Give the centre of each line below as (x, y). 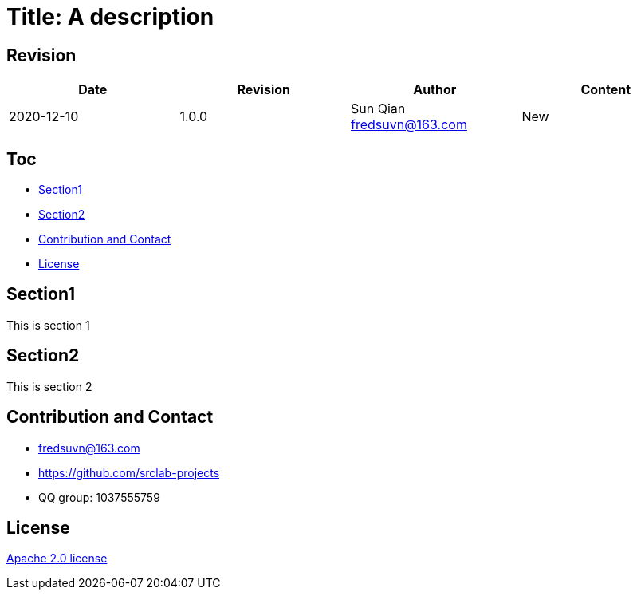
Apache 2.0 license (57, 559)
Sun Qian (378, 109)
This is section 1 (48, 325)
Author (435, 90)
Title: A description (110, 17)
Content (606, 90)
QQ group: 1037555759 (99, 497)
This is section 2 (49, 386)
